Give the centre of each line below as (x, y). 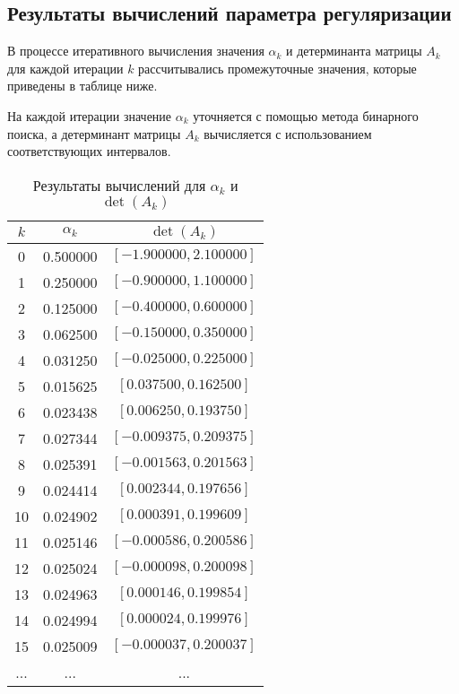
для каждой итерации (65, 68)
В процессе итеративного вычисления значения (136, 51)
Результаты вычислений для (119, 185)
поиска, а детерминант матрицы (94, 133)
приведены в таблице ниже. (82, 86)
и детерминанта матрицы (354, 51)
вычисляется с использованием (288, 133)
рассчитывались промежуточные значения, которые (277, 68)
